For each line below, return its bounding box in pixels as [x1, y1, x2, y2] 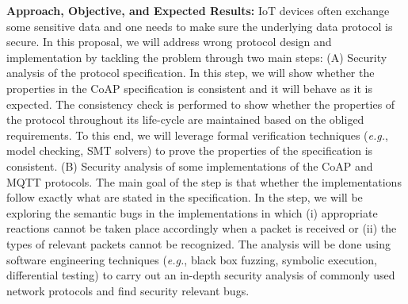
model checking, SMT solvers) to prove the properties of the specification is [6, 142, 373, 159]
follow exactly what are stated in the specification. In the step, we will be [6, 189, 363, 206]
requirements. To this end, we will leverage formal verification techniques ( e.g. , [6, 126, 388, 143]
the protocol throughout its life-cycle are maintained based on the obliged [6, 111, 364, 128]
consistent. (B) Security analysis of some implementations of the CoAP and [6, 157, 373, 174]
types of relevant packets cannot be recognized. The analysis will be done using [6, 235, 391, 252]
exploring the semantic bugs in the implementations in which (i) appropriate [6, 204, 378, 221]
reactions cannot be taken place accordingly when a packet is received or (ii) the [6, 220, 397, 237]
